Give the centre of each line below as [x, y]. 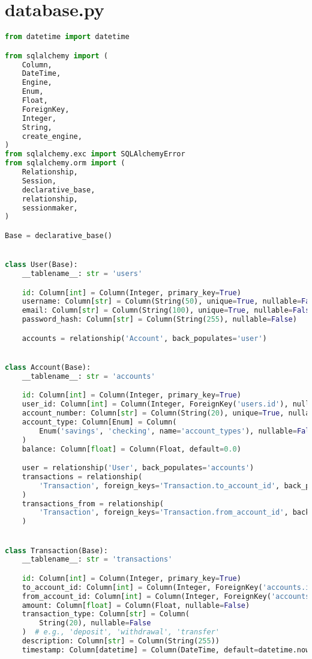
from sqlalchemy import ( [56, 56]
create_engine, [52, 136]
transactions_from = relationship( [93, 504]
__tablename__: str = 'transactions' [97, 559]
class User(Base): [41, 265]
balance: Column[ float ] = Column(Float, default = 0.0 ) [131, 449]
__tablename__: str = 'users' [82, 274]
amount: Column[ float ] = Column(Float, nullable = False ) [136, 605]
